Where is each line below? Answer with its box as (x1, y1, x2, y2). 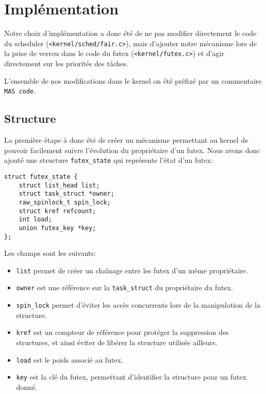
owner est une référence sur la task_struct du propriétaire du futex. (16, 282, 233, 293)
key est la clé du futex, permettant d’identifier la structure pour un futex (16, 371, 246, 382)
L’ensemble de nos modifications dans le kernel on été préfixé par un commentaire (4, 75, 262, 86)
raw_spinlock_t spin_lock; (18, 198, 111, 206)
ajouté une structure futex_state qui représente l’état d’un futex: (4, 155, 213, 165)
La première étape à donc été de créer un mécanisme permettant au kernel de (4, 135, 249, 145)
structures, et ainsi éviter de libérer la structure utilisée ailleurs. (16, 336, 218, 347)
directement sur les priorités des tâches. (4, 58, 128, 69)
